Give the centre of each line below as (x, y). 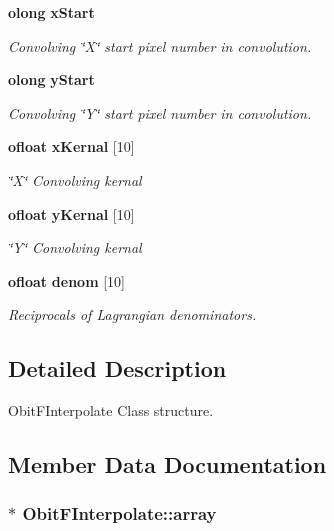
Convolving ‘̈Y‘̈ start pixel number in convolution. (160, 112)
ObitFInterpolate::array (119, 513)
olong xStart (51, 12)
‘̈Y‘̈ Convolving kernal (75, 247)
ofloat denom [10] (66, 280)
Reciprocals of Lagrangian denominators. (132, 314)
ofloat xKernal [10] (71, 146)
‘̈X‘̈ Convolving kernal (75, 179)
